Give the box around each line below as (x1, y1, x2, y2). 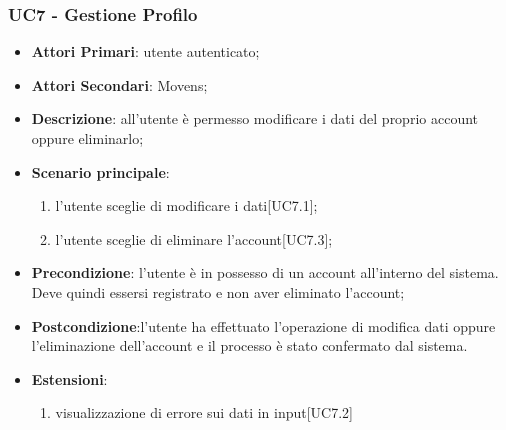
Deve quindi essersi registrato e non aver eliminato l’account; (31, 281, 405, 302)
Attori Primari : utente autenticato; (31, 41, 260, 62)
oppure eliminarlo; (31, 128, 144, 148)
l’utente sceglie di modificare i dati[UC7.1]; (55, 195, 318, 216)
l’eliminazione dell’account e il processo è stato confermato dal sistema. (31, 335, 468, 356)
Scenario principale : (31, 161, 170, 182)
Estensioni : (31, 368, 108, 389)
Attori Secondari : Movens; (31, 74, 208, 95)
